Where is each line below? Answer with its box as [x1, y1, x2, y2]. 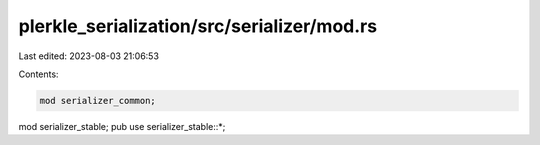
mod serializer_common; [39, 95, 157, 106]
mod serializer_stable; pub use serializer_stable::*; [18, 120, 226, 132]
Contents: [18, 68, 59, 80]
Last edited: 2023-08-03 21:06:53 [18, 50, 160, 62]
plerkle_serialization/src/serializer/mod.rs [18, 15, 378, 37]
